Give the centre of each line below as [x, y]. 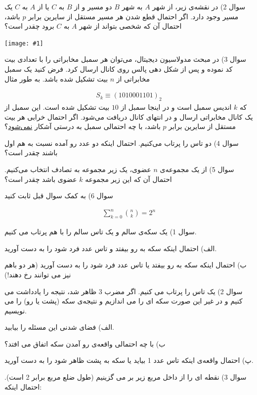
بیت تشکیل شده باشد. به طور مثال [56, 78]
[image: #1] [24, 43]
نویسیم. [16, 310]
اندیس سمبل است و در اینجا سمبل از [176, 107]
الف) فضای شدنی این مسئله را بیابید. [59, 327]
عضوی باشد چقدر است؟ [41, 179]
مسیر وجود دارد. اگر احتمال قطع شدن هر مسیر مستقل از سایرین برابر [133, 16]
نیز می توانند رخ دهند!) [38, 274]
